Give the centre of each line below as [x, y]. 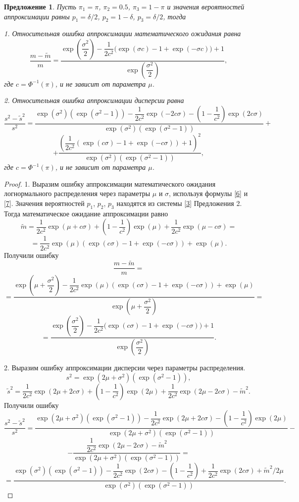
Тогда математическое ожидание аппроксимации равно [86, 213]
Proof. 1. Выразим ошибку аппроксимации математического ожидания [110, 183]
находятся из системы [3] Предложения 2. [179, 203]
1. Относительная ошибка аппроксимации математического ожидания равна [123, 33]
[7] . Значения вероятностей [44, 203]
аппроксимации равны [37, 16]
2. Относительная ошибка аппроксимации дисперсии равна [94, 100]
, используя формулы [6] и [208, 193]
